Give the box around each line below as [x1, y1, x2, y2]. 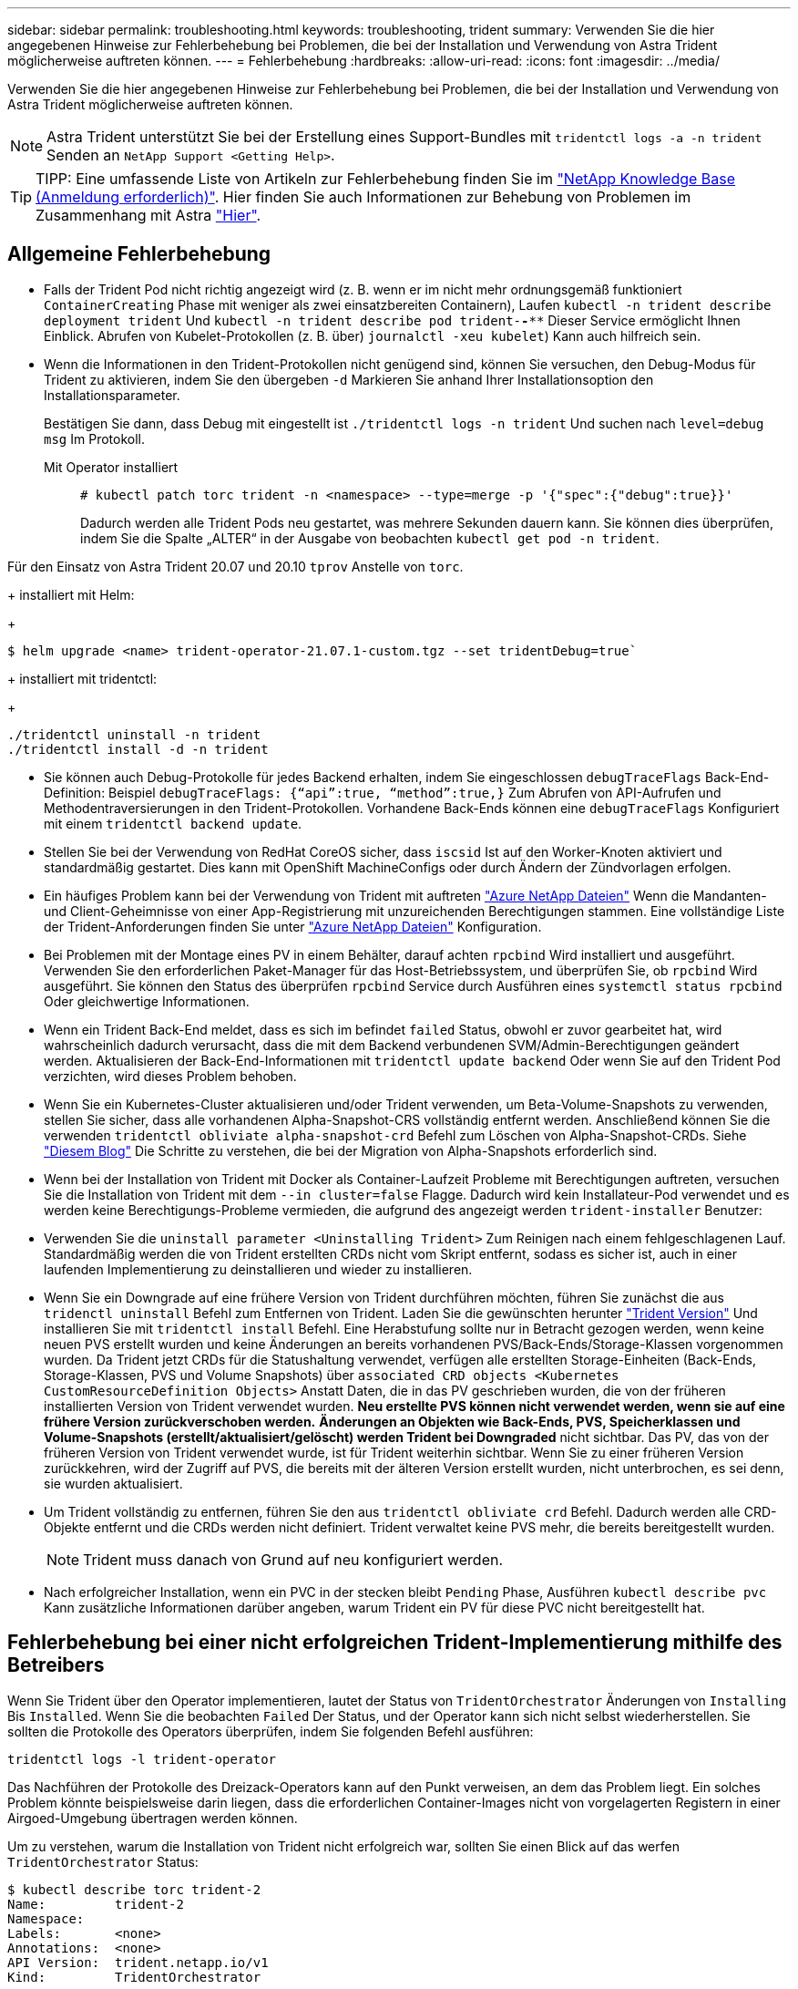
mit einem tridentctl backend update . [44, 815, 302, 831]
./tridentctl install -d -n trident [7, 741, 269, 757]
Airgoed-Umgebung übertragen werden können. [7, 1809, 298, 1826]
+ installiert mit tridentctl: [7, 670, 158, 686]
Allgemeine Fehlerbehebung [7, 242, 271, 266]
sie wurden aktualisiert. [44, 1475, 183, 1491]
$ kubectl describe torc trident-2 [7, 1881, 261, 1897]
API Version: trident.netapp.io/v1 [7, 1954, 269, 1970]
